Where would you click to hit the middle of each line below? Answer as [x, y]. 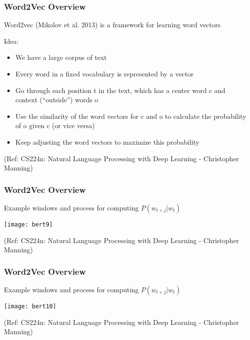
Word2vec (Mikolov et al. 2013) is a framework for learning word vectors [112, 25]
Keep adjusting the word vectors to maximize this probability [107, 142]
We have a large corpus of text [61, 57]
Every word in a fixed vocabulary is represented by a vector [105, 74]
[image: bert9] [29, 224]
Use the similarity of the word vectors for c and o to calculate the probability [131, 116]
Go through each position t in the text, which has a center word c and [120, 90]
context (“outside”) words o [57, 100]
